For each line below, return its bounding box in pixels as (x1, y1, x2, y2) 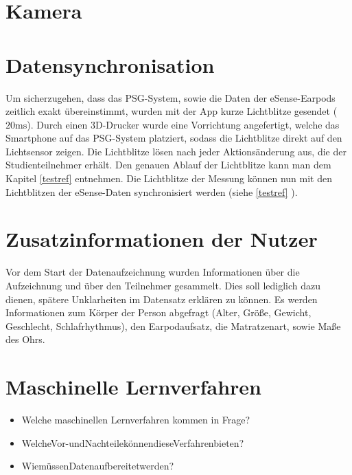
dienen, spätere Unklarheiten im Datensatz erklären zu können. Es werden (5, 291, 318, 306)
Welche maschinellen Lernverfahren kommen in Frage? (21, 412, 250, 427)
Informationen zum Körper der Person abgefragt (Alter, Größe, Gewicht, (5, 305, 312, 320)
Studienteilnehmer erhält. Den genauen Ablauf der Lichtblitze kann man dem (5, 157, 331, 172)
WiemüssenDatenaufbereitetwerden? (21, 459, 174, 473)
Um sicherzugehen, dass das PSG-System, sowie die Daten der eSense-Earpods (5, 90, 336, 104)
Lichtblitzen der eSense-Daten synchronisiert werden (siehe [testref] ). (5, 184, 298, 199)
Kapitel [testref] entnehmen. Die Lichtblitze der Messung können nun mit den (5, 171, 332, 186)
